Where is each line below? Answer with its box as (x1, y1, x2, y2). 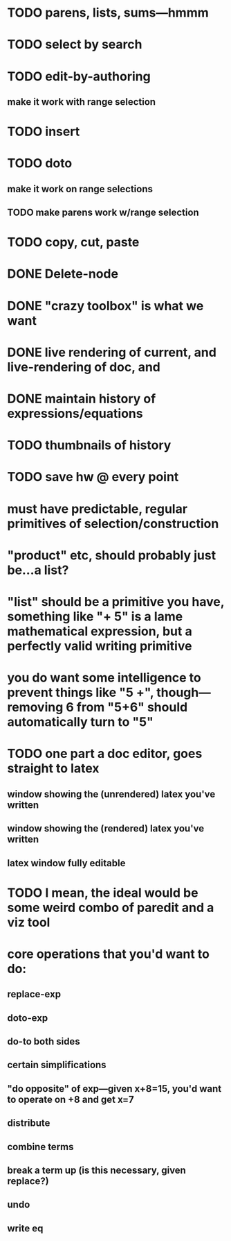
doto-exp (7, 1012, 48, 1024)
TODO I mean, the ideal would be (7, 885, 198, 900)
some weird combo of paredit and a (7, 900, 214, 915)
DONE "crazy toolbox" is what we (7, 298, 204, 314)
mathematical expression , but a (7, 623, 192, 639)
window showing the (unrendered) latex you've (7, 788, 216, 800)
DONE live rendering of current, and (7, 344, 216, 360)
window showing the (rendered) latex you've (7, 822, 205, 834)
